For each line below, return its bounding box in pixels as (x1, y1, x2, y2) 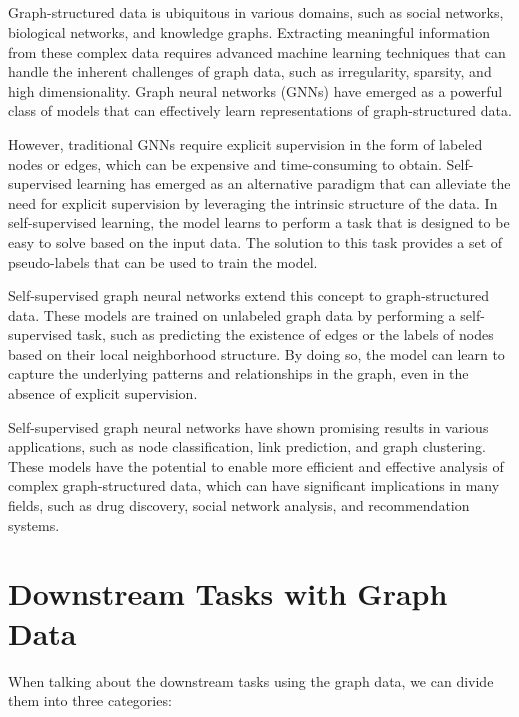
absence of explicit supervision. (8, 383, 198, 404)
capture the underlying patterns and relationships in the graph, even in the (8, 363, 469, 384)
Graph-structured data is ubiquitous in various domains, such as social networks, (8, 2, 504, 23)
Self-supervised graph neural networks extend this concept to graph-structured (8, 285, 489, 306)
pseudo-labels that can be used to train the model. (8, 251, 318, 272)
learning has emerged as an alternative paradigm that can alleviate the (76, 173, 511, 194)
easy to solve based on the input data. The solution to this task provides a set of (8, 231, 503, 252)
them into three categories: (8, 690, 172, 711)
